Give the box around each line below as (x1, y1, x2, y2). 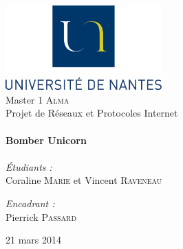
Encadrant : (6, 195, 55, 210)
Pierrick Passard (6, 209, 77, 224)
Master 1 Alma (6, 92, 69, 106)
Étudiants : (6, 159, 52, 174)
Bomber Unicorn (6, 132, 87, 147)
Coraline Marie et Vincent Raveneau (6, 173, 162, 187)
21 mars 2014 (6, 233, 61, 247)
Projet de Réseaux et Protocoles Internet (6, 106, 178, 120)
